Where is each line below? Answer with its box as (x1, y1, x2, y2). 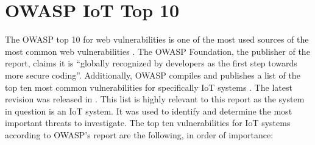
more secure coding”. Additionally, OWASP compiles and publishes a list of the (5, 68, 300, 81)
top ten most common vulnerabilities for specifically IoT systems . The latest (5, 80, 292, 93)
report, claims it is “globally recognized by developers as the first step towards (5, 57, 297, 69)
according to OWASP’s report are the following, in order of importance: (5, 128, 274, 141)
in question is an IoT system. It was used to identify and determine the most (5, 104, 292, 117)
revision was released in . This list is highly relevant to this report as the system (5, 93, 305, 105)
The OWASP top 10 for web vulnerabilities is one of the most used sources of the (5, 33, 309, 46)
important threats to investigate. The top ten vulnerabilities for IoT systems (5, 116, 291, 129)
